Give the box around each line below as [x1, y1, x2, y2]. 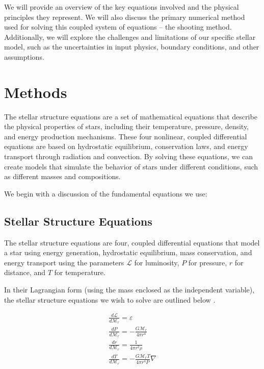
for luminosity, [134, 257, 179, 267]
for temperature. [54, 267, 105, 278]
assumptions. [4, 51, 44, 62]
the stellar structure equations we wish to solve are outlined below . [4, 294, 216, 305]
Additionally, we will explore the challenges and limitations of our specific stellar [4, 31, 256, 42]
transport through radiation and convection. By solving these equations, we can [4, 151, 253, 162]
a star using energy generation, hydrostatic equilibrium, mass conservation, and [4, 247, 252, 258]
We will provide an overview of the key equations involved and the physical [4, 2, 239, 12]
